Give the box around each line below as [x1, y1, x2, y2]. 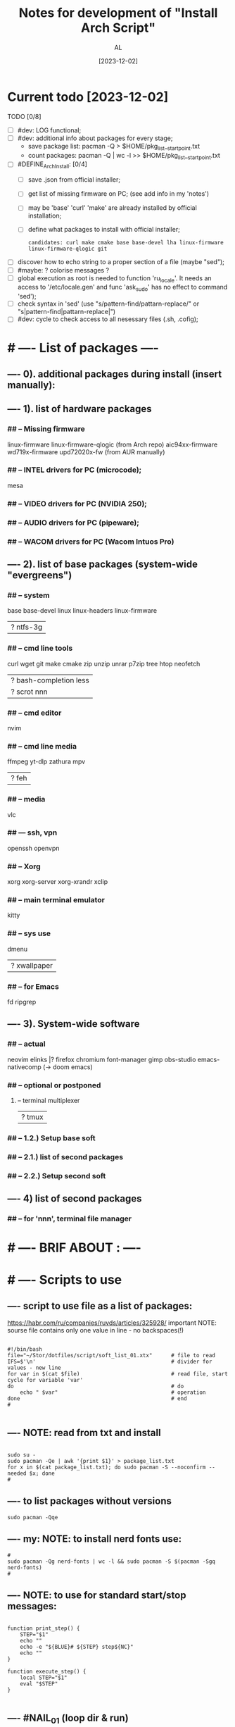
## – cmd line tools [7, 643, 73, 653]
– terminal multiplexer [17, 1096, 80, 1104]
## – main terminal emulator [7, 895, 106, 905]
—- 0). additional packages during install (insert [7, 368, 222, 380]
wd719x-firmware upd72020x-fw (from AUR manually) [7, 447, 165, 456]
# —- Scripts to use [7, 1272, 122, 1288]
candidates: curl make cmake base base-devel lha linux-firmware [27, 239, 224, 247]
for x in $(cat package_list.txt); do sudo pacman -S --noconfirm [7, 1464, 206, 1471]
